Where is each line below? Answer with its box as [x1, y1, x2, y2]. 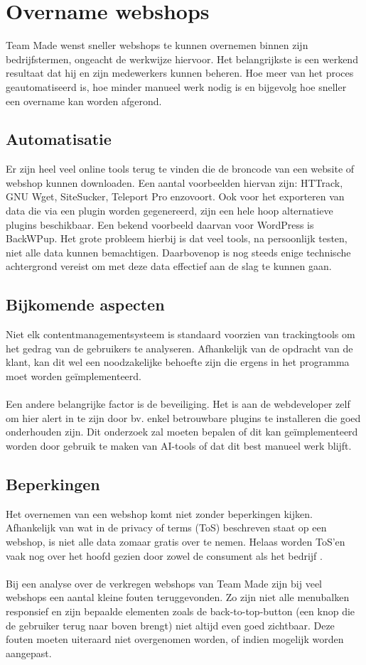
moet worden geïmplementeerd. [6, 369, 142, 384]
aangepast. [6, 645, 52, 660]
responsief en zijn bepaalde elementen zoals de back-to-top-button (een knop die [6, 603, 355, 618]
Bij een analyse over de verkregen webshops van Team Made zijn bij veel [6, 575, 322, 590]
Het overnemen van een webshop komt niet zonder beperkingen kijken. [6, 506, 313, 521]
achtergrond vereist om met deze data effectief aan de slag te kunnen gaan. [6, 259, 332, 274]
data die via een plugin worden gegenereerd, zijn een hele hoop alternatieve [6, 203, 333, 218]
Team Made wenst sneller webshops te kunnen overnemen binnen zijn [6, 38, 308, 53]
